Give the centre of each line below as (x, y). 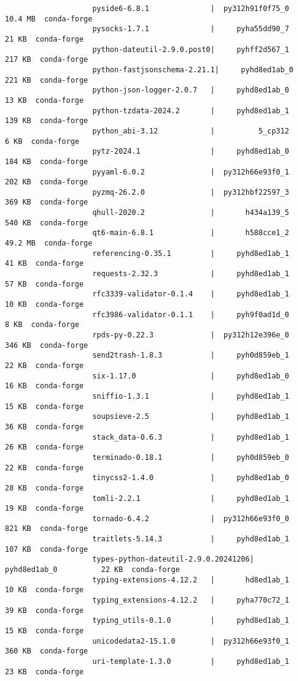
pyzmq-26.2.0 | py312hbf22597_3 (191, 192)
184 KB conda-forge (47, 161)
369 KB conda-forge (47, 202)
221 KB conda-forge (47, 80)
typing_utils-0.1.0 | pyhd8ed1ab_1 (191, 621)
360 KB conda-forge (47, 651)
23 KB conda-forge (44, 672)
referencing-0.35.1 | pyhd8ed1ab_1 (191, 253)
